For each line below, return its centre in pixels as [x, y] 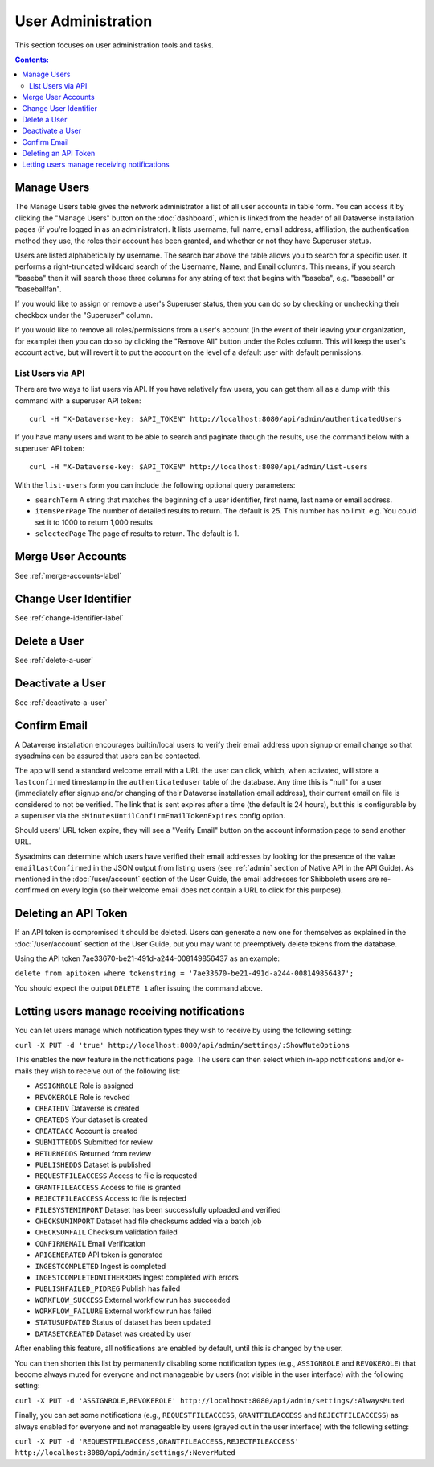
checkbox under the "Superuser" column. [84, 315]
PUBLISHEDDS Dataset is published [93, 1164]
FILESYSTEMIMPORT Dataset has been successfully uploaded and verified [158, 1209]
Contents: [32, 60]
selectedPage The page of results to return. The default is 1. [137, 534]
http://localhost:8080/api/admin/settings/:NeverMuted [125, 1453]
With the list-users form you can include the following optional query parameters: [155, 485]
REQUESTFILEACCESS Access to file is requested [116, 1176]
